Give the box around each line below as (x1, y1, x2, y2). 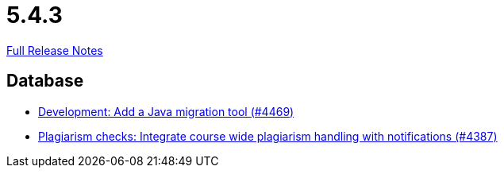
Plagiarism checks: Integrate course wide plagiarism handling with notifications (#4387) (38, 129, 498, 143)
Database (6, 71, 84, 91)
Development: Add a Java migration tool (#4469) (38, 104, 294, 118)
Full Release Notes (6, 43, 103, 57)
